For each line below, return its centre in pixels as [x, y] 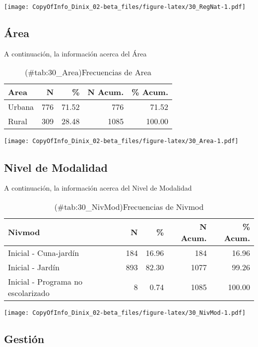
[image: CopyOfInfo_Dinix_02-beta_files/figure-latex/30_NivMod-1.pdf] [125, 313]
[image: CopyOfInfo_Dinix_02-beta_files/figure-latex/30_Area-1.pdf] [121, 141]
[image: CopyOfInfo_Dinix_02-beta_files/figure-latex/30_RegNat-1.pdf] [125, 7]
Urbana [21, 107]
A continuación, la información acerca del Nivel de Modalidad [98, 188]
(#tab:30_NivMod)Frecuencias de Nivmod [129, 206]
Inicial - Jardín [34, 267]
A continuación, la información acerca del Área [75, 53]
